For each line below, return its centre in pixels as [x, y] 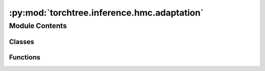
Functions [25, 57]
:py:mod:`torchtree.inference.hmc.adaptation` [106, 13]
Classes [22, 42]
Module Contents [38, 26]
